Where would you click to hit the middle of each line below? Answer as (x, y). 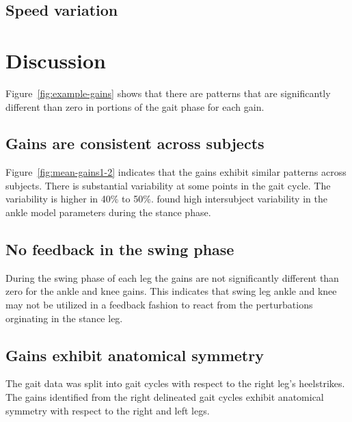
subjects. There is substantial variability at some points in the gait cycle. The (168, 185)
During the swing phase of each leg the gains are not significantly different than (172, 277)
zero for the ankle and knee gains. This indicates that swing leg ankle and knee (171, 291)
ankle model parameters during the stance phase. (108, 212)
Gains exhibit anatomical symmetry (135, 355)
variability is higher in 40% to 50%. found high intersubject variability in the (166, 199)
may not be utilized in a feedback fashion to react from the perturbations (159, 305)
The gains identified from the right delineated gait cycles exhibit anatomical (165, 397)
